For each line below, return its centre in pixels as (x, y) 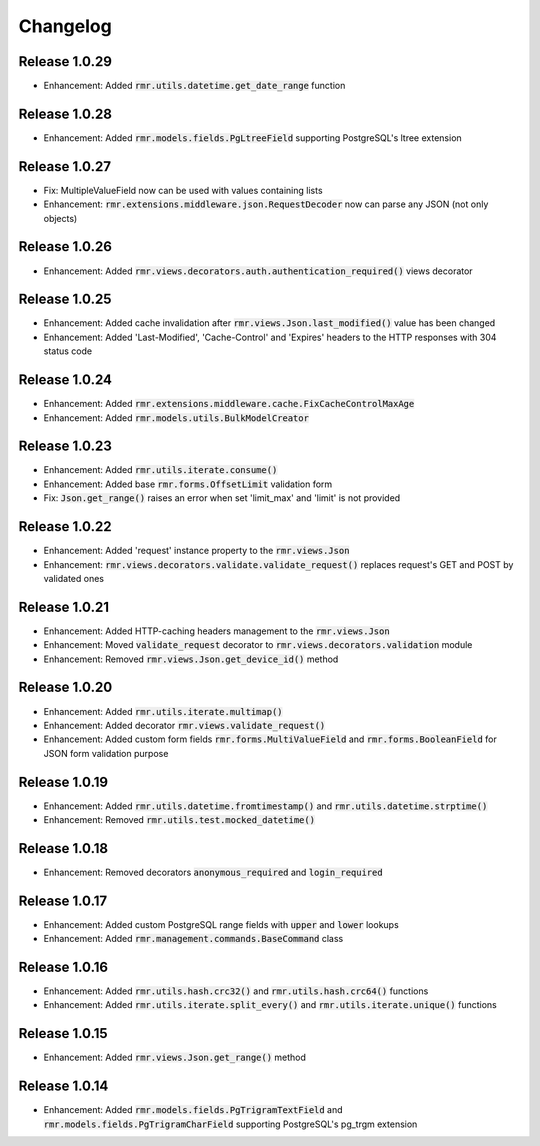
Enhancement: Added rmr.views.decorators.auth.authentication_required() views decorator (258, 271)
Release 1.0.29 (65, 61)
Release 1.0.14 (63, 1086)
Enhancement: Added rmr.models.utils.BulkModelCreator (176, 417)
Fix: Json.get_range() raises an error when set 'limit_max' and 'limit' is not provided (222, 498)
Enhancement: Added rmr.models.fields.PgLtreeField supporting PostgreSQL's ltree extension (252, 137)
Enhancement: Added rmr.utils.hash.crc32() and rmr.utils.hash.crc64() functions (236, 991)
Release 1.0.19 (63, 781)
